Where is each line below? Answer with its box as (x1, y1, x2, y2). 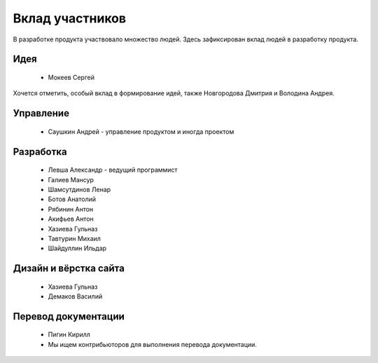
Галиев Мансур (48, 175, 94, 184)
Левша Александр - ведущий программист (48, 165, 178, 174)
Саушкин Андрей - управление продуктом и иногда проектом (48, 127, 234, 136)
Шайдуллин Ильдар (48, 244, 107, 252)
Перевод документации (13, 310, 125, 322)
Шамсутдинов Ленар (48, 185, 111, 193)
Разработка (13, 146, 68, 158)
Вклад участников (13, 11, 126, 26)
